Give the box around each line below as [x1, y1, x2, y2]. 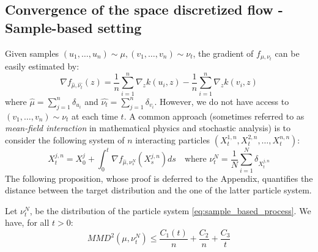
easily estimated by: [5, 60, 79, 73]
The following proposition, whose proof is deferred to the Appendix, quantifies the [5, 171, 313, 184]
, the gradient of [193, 46, 254, 59]
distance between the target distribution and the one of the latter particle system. [5, 184, 312, 196]
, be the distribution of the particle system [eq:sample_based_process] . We [29, 204, 311, 217]
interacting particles [135, 133, 210, 146]
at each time [72, 109, 118, 122]
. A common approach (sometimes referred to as [124, 109, 305, 122]
